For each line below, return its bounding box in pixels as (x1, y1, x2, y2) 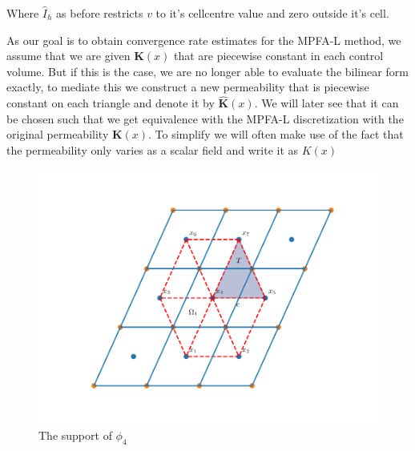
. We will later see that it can (254, 95, 399, 111)
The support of (38, 426, 112, 443)
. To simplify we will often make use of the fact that (148, 126, 404, 143)
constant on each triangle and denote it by (6, 95, 215, 111)
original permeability (6, 126, 109, 143)
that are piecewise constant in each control (173, 47, 384, 64)
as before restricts (56, 5, 143, 21)
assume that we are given (6, 47, 131, 64)
